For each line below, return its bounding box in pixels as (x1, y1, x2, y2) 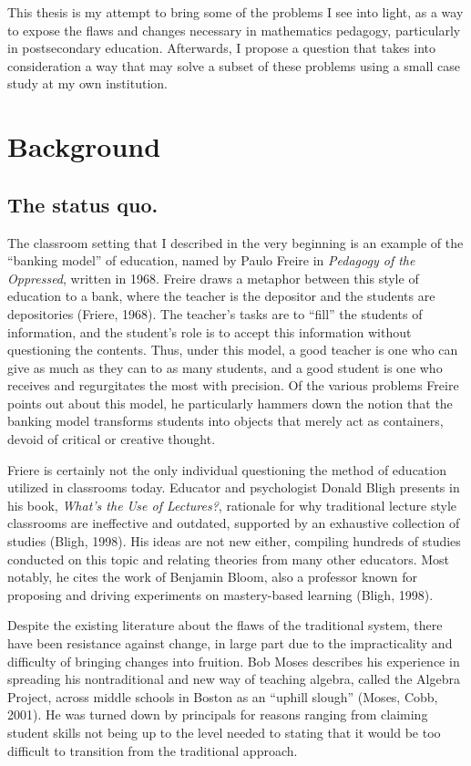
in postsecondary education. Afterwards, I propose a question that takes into (7, 38, 436, 57)
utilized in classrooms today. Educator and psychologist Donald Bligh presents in (7, 478, 460, 497)
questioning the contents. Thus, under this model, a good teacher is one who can (7, 340, 458, 359)
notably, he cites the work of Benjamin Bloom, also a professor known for (7, 567, 418, 586)
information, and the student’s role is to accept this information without (7, 322, 412, 341)
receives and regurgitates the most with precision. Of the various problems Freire (7, 376, 459, 395)
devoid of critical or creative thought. (7, 430, 216, 449)
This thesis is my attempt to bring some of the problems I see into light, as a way (7, 3, 464, 21)
